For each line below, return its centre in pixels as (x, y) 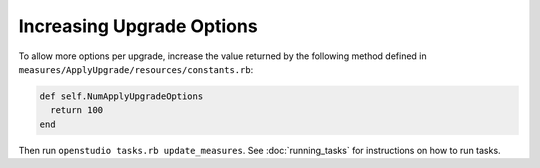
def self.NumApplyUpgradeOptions (121, 96)
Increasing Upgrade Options (138, 26)
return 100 (77, 110)
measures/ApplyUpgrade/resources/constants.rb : (136, 69)
